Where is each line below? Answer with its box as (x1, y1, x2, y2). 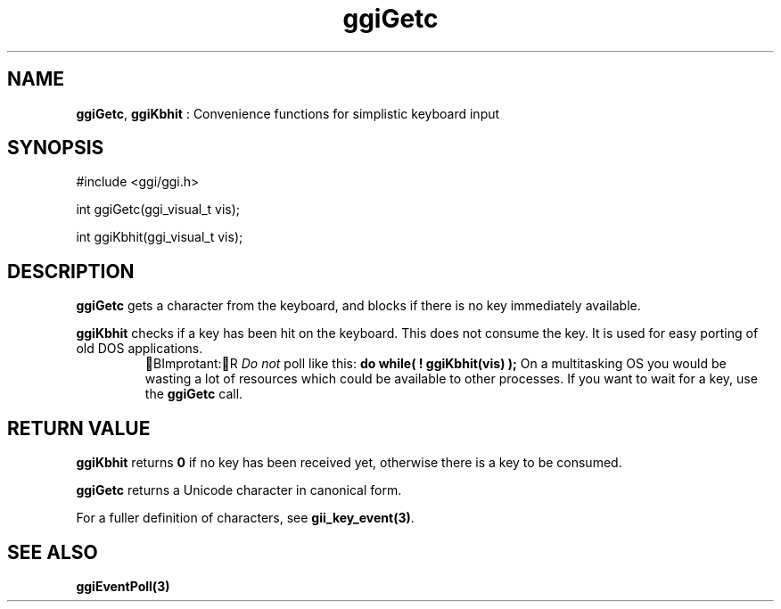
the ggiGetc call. (144, 386, 243, 402)
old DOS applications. (76, 341, 203, 357)
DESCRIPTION (7, 259, 135, 283)
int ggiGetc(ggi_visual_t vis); (76, 202, 241, 218)
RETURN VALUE (7, 416, 151, 440)
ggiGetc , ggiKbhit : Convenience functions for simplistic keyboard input (76, 105, 500, 121)
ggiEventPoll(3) (76, 578, 170, 594)
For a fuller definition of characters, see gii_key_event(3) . (76, 510, 415, 526)
